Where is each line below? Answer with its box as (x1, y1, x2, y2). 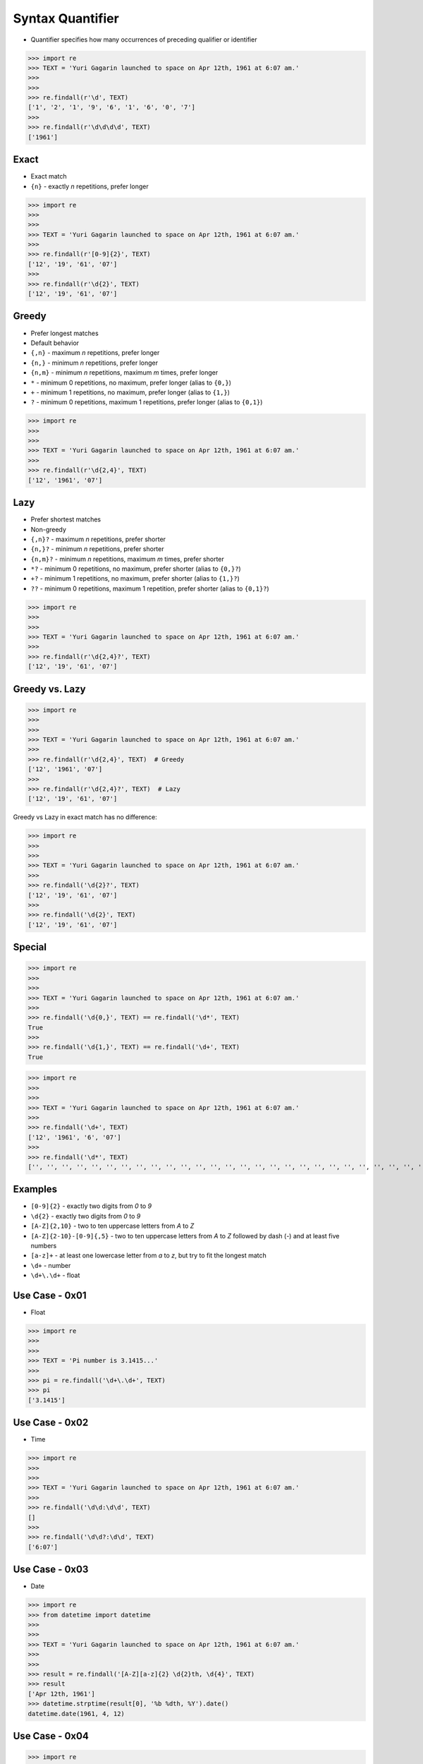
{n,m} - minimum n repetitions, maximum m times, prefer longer (30, 368, 219, 377)
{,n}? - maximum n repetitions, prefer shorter (30, 535, 166, 543)
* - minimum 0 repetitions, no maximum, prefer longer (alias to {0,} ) (30, 378, 232, 387)
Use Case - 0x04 (13, 1730, 90, 1742)
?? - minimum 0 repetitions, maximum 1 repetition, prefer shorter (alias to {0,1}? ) (30, 584, 269, 593)
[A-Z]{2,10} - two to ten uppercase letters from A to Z (30, 1221, 195, 1231)
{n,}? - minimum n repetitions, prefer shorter (30, 545, 164, 553)
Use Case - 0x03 (13, 1564, 89, 1576)
